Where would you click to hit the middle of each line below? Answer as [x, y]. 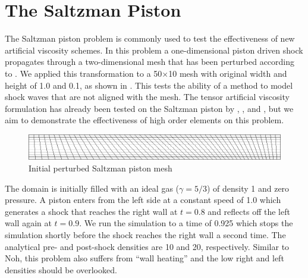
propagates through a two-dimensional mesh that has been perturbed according [150, 62]
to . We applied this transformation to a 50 [84, 73]
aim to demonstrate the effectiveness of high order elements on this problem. [144, 120]
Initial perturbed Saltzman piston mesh [100, 168]
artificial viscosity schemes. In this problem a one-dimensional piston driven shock [154, 50]
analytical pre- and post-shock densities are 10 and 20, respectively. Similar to [147, 246]
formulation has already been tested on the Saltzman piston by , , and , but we [149, 108]
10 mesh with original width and [228, 73]
